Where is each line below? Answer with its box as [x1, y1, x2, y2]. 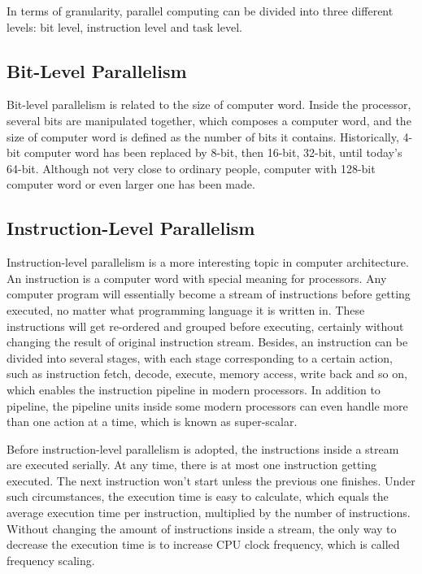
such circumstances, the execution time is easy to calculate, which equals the [7, 488, 389, 505]
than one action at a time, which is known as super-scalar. [7, 413, 298, 430]
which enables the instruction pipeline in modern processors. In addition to [7, 380, 381, 398]
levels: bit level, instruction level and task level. [7, 18, 242, 35]
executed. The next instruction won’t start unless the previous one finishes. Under [7, 472, 415, 489]
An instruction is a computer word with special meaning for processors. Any [7, 269, 387, 286]
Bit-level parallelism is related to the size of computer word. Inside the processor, [7, 96, 411, 113]
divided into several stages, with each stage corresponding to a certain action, [7, 349, 393, 366]
